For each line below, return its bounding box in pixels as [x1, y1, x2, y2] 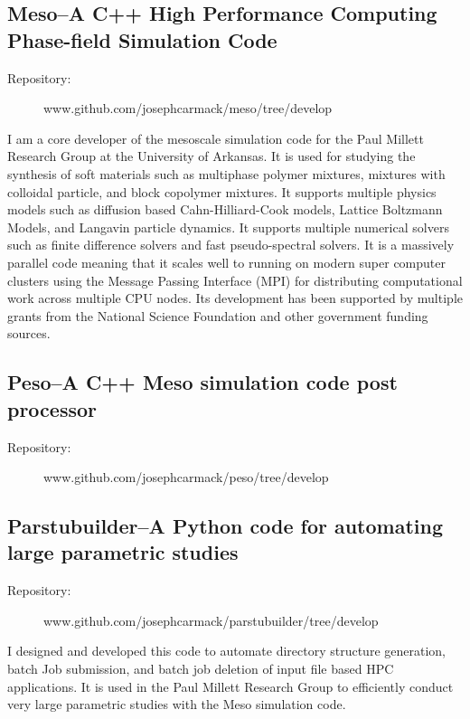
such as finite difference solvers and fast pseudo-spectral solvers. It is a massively [7, 235, 455, 254]
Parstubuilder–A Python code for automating [7, 512, 444, 540]
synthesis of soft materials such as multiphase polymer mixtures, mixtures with [7, 164, 446, 183]
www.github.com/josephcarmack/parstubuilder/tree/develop [43, 610, 379, 629]
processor [7, 394, 98, 422]
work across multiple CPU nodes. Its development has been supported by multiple [7, 289, 463, 307]
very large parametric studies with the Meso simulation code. [7, 695, 346, 714]
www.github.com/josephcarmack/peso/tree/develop [43, 468, 329, 487]
